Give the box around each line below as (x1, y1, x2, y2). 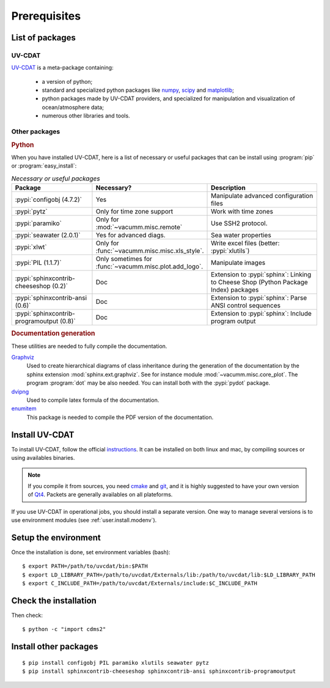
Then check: (11, 612, 43, 619)
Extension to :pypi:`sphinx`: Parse (211, 294, 307, 302)
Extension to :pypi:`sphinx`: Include (211, 309, 312, 318)
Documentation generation (11, 329, 95, 338)
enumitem (11, 405, 37, 412)
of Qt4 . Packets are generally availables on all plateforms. (28, 491, 173, 498)
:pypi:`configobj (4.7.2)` (15, 196, 82, 204)
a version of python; (42, 78, 93, 85)
